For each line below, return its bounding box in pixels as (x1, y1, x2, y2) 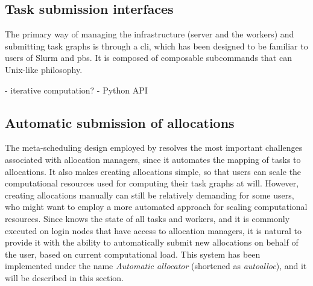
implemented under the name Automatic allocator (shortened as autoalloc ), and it (5, 259, 307, 272)
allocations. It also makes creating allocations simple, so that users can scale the (5, 165, 302, 177)
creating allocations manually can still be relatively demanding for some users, (5, 188, 294, 201)
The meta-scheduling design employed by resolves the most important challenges (5, 141, 303, 154)
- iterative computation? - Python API (5, 83, 148, 96)
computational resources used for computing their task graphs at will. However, (5, 177, 299, 189)
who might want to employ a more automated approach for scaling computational (5, 200, 308, 213)
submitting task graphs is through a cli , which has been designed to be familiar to (5, 39, 308, 52)
